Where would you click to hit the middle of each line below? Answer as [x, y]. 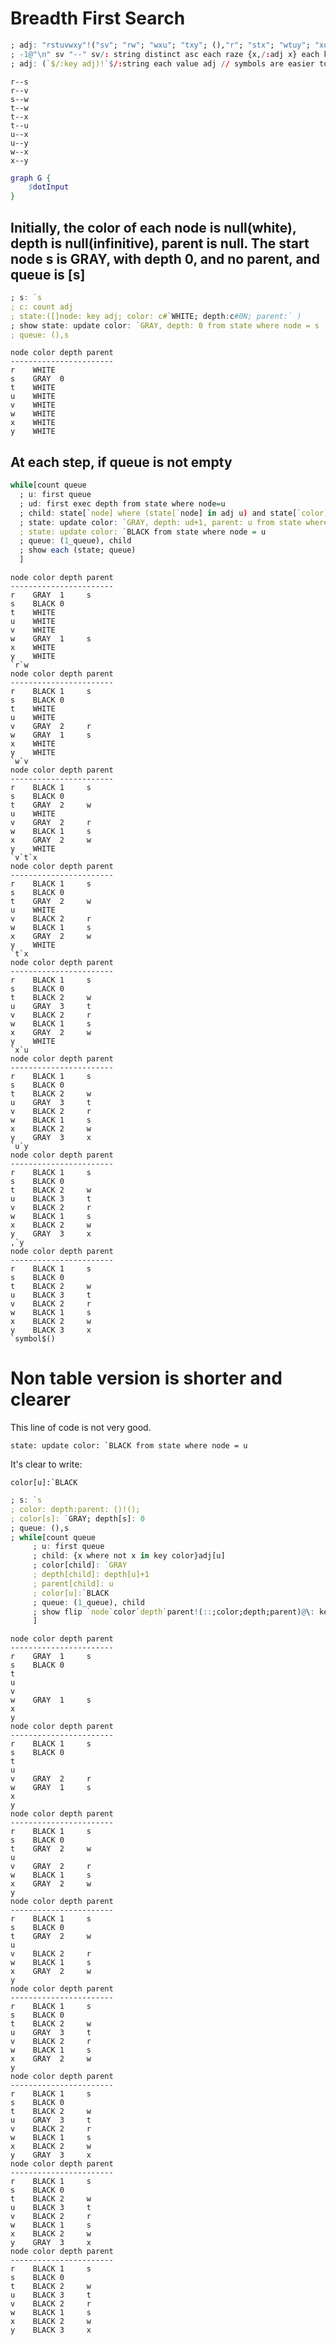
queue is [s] [48, 274]
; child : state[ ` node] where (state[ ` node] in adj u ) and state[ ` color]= [176, 513]
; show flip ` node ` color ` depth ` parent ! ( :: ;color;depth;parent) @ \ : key [182, 1612]
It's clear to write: [46, 1464]
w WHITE [33, 414]
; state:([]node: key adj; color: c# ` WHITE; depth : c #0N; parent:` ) [156, 316]
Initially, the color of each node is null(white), [153, 227]
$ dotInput [49, 187]
